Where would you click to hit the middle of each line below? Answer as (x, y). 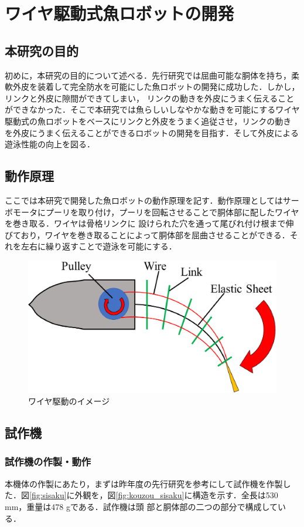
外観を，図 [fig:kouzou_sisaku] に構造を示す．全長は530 (176, 495)
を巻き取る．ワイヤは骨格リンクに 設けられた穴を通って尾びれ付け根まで (145, 223)
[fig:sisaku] (48, 495)
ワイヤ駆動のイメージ (69, 401)
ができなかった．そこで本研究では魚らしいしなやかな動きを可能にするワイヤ (152, 109)
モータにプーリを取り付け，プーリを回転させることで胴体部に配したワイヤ (156, 212)
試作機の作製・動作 (48, 462)
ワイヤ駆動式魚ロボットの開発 (119, 13)
